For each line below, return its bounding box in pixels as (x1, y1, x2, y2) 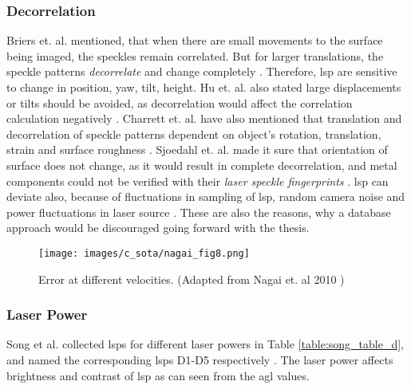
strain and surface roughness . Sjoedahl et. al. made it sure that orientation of (6, 141, 388, 158)
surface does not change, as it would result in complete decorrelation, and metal (6, 156, 397, 173)
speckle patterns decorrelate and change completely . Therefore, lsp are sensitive (6, 63, 397, 80)
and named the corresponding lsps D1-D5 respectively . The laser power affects (6, 352, 393, 367)
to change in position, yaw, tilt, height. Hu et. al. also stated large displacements (6, 79, 401, 95)
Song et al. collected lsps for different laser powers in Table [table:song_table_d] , (6, 336, 404, 352)
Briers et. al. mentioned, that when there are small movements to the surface (6, 32, 383, 49)
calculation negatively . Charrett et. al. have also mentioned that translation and (6, 110, 402, 127)
